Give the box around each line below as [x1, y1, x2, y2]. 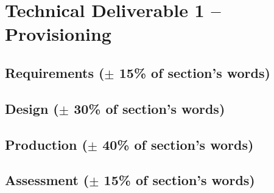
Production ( [5, 135, 88, 153]
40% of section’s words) [102, 135, 254, 153]
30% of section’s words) [74, 99, 225, 118]
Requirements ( [5, 63, 105, 82]
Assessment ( [5, 170, 90, 189]
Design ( [5, 99, 59, 118]
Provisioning [5, 21, 111, 46]
